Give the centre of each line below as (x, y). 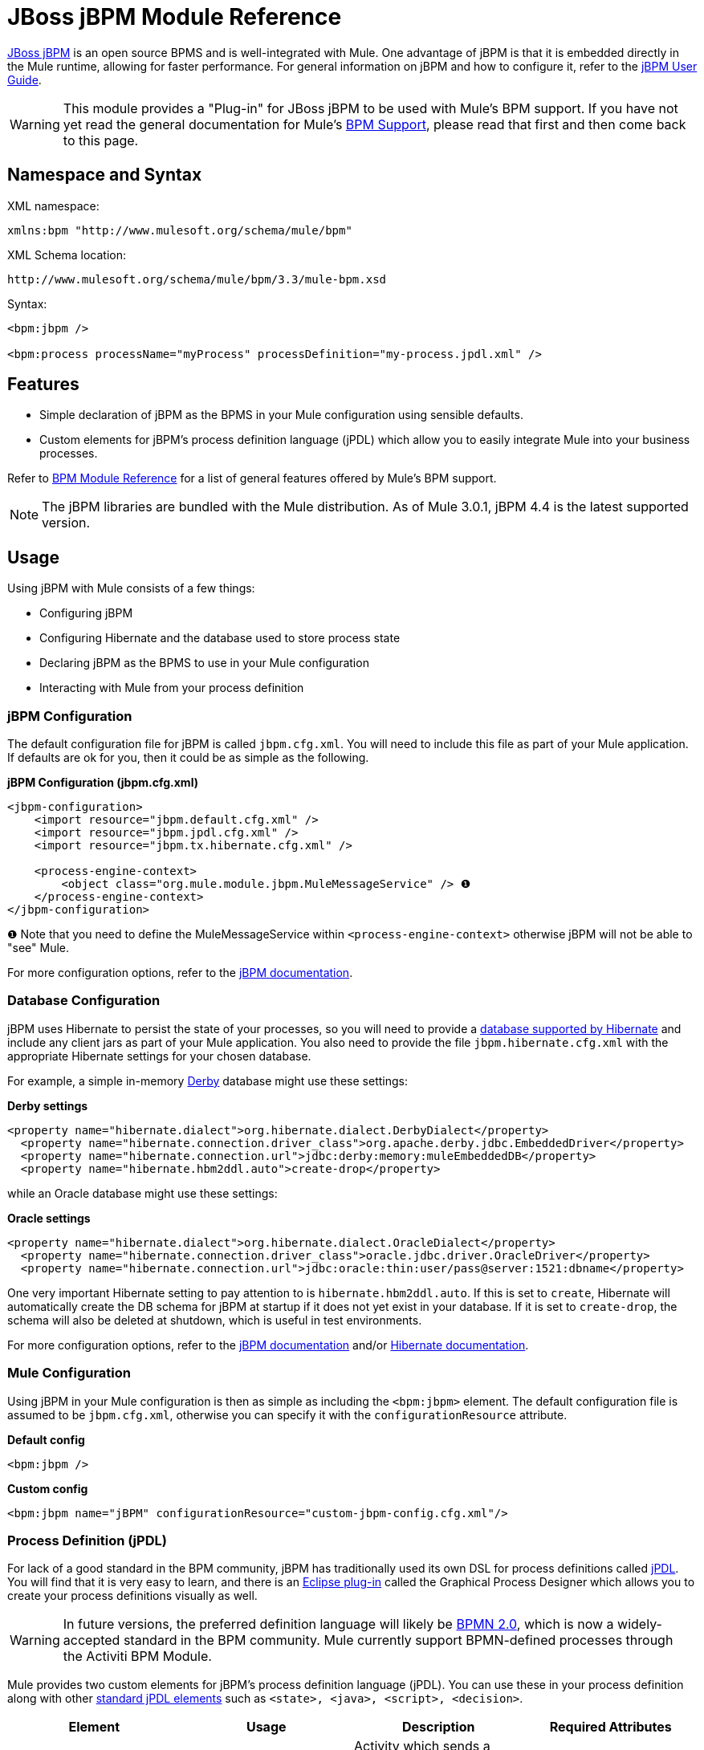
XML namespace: (53, 206)
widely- (640, 1624)
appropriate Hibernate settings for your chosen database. (159, 1056)
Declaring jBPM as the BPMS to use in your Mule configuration (204, 663)
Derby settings (48, 1105)
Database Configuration (84, 1001)
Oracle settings (49, 1218)
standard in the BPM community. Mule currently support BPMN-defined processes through (398, 1640)
